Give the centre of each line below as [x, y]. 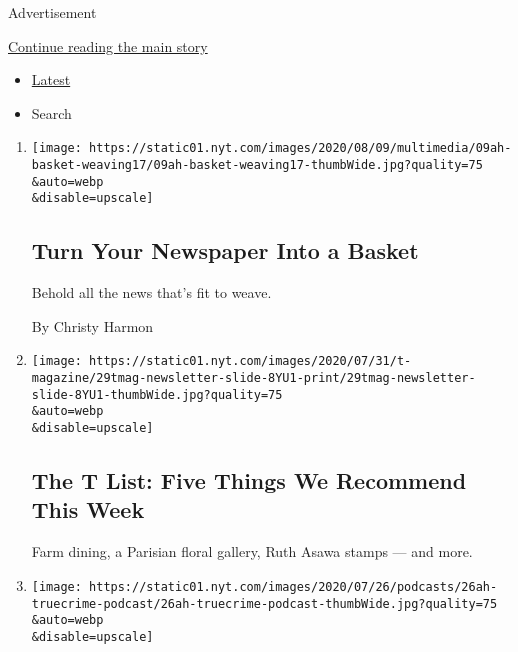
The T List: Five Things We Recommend [249, 480]
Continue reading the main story [108, 45]
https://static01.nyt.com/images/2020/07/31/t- [250, 361]
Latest [51, 79]
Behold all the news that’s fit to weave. [151, 292]
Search [51, 112]
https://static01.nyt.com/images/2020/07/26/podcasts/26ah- [293, 586]
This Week [88, 509]
